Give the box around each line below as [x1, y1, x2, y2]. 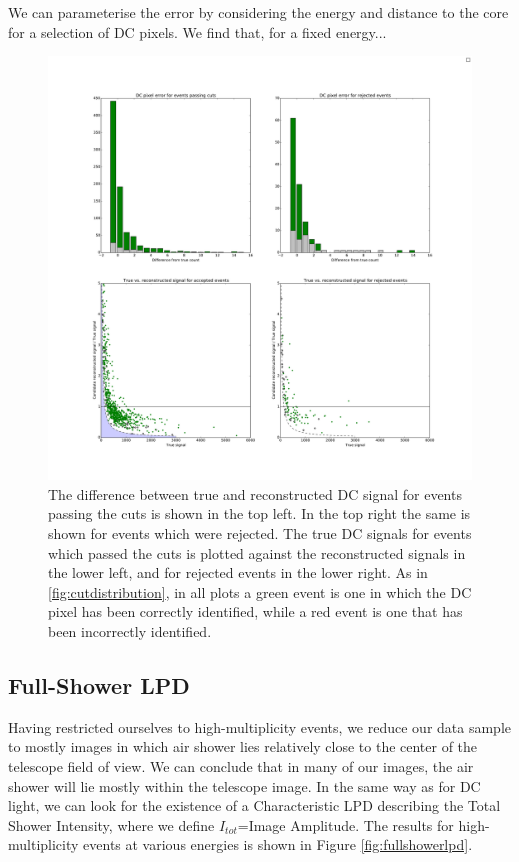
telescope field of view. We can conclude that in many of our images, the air [8, 755, 474, 776]
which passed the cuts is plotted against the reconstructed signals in [48, 542, 466, 563]
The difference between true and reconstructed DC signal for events [48, 483, 462, 504]
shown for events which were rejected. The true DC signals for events [48, 522, 472, 543]
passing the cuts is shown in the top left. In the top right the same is [48, 503, 471, 524]
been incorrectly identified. [48, 620, 212, 641]
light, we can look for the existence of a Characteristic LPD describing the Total [8, 795, 501, 816]
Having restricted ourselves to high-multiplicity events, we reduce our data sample [8, 716, 511, 737]
